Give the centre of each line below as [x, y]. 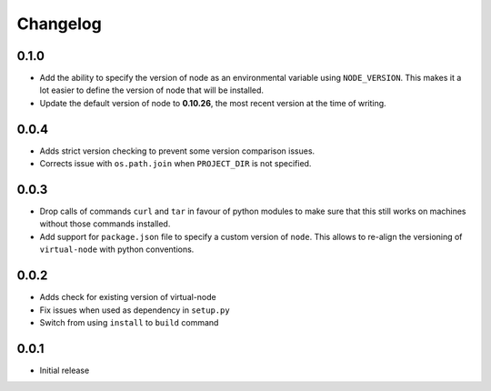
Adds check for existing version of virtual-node [128, 297]
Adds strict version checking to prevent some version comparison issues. [177, 151]
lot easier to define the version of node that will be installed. [151, 90]
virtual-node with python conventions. [117, 249]
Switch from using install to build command [129, 322]
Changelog [59, 24]
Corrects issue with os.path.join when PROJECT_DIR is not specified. [175, 164]
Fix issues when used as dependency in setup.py [135, 310]
